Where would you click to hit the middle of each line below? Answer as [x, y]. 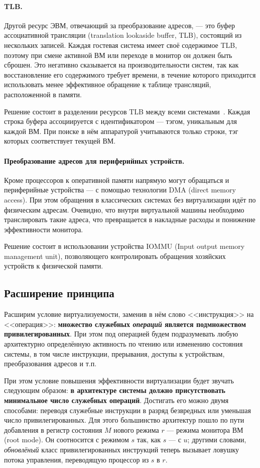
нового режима [136, 429]
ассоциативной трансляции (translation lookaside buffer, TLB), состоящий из [123, 35]
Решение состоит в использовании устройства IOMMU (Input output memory [124, 246]
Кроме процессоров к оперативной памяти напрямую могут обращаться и [117, 180]
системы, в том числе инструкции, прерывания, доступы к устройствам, [114, 353]
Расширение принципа [59, 293]
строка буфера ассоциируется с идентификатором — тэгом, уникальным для [120, 121]
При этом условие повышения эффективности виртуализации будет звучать [119, 380]
